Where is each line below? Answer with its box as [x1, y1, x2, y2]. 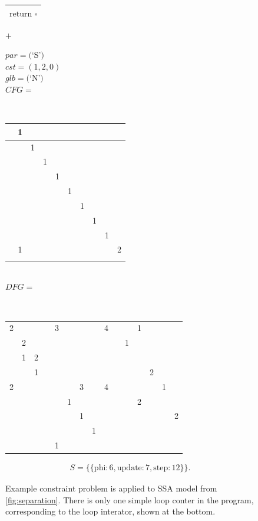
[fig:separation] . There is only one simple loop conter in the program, [5, 493, 254, 506]
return [9, 9, 32, 18]
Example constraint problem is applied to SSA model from [5, 482, 217, 494]
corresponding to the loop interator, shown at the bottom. [5, 505, 216, 517]
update [117, 464, 142, 473]
